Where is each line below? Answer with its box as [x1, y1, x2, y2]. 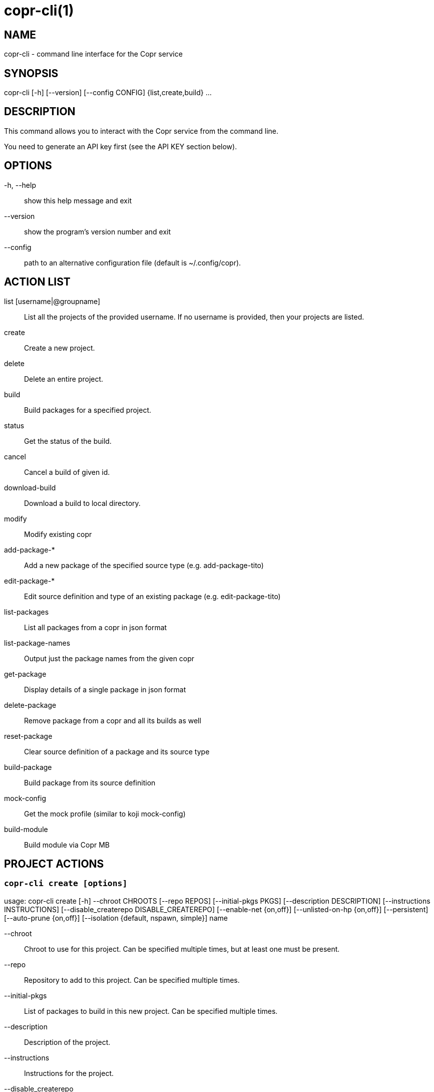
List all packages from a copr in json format [24, 623, 167, 632]
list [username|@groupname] [4, 297, 101, 306]
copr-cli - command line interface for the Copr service [4, 50, 183, 59]
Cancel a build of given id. [24, 467, 110, 476]
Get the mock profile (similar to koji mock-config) [24, 809, 186, 818]
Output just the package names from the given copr [24, 654, 195, 663]
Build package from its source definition [24, 778, 156, 787]
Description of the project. [24, 1037, 111, 1046]
